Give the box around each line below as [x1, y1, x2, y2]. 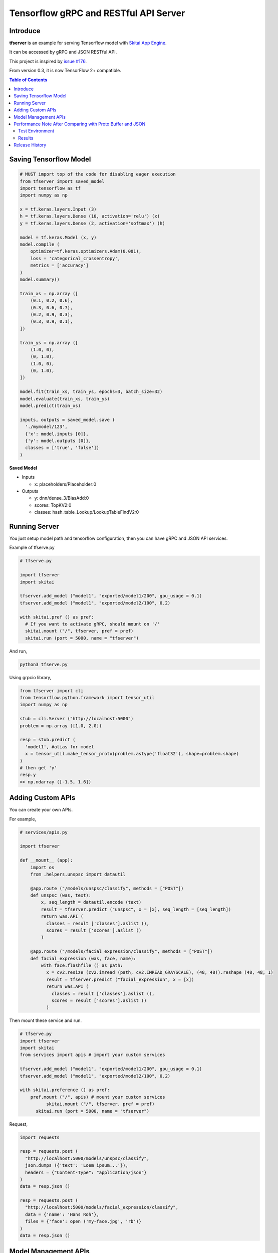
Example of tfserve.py [9, 544, 55, 551]
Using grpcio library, [9, 674, 52, 680]
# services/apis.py [20, 829, 68, 835]
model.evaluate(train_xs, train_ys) [20, 396, 110, 401]
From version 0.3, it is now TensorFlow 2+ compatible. [9, 68, 121, 74]
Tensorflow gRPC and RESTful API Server [9, 8, 185, 19]
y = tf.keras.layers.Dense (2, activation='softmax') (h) [20, 221, 165, 226]
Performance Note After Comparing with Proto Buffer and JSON [14, 121, 146, 127]
